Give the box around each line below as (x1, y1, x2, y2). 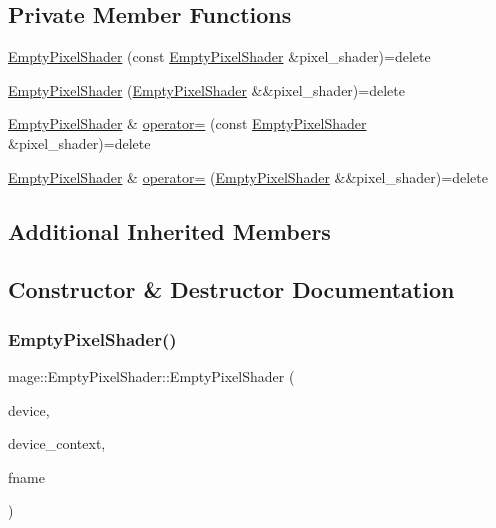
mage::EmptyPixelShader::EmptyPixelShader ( (8, 365, 295, 386)
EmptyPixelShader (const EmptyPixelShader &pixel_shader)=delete (8, 46, 431, 67)
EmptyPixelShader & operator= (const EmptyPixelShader (8, 113, 367, 134)
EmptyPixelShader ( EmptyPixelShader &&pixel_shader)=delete (8, 79, 405, 100)
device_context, (8, 433, 106, 454)
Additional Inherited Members (8, 215, 331, 246)
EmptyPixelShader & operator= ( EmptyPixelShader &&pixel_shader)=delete (8, 166, 488, 187)
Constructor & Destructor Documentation (8, 274, 455, 305)
